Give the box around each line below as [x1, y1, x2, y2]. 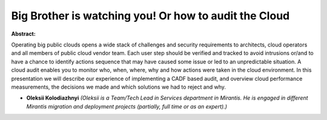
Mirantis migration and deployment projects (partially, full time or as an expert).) [26, 103, 227, 110]
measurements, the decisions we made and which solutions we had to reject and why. [11, 83, 226, 90]
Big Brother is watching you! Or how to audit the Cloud [11, 9, 290, 22]
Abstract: [11, 30, 36, 37]
